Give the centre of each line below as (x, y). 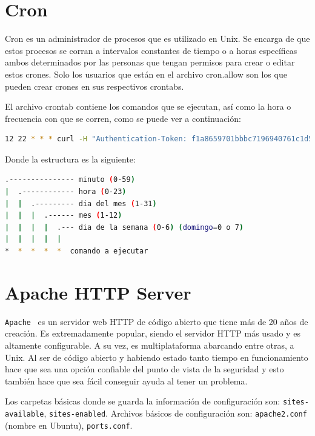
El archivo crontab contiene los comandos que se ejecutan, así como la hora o (148, 106)
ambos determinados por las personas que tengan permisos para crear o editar (150, 62)
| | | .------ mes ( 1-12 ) (64, 216)
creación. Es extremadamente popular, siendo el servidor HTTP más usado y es (153, 333)
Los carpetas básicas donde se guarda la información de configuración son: (143, 401)
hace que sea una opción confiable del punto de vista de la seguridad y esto (144, 369)
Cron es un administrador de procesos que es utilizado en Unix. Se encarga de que (157, 39)
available (25, 414)
